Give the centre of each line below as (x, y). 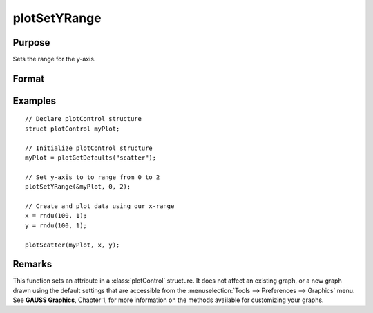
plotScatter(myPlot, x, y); (73, 245)
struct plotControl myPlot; (73, 129)
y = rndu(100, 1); (56, 225)
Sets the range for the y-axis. (54, 59)
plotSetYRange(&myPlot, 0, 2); (78, 187)
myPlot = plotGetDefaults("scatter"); (91, 158)
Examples (35, 101)
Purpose (31, 42)
